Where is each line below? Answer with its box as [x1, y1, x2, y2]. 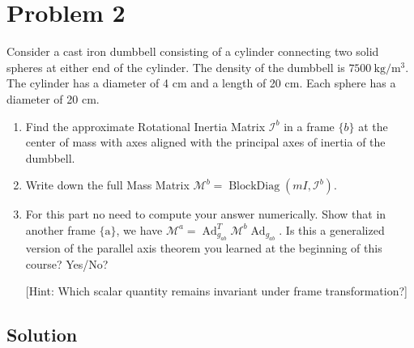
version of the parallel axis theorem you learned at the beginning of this [25, 240, 382, 257]
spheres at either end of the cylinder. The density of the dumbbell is [6, 58, 345, 75]
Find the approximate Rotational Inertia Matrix [25, 117, 266, 134]
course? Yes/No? [25, 255, 109, 272]
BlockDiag [228, 180, 280, 193]
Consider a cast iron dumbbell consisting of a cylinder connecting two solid [6, 43, 379, 60]
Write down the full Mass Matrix [25, 176, 190, 193]
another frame [25, 221, 96, 238]
